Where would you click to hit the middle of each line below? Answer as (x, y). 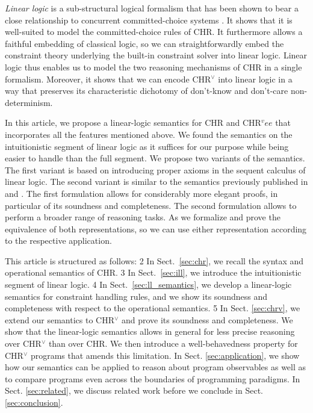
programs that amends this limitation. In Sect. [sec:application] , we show (165, 355)
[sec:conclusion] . (34, 402)
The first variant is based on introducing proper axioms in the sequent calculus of (155, 169)
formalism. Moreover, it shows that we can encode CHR (108, 79)
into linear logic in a (255, 79)
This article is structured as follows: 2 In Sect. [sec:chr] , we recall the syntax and (154, 260)
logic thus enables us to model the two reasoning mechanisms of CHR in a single (153, 67)
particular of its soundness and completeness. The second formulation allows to (151, 205)
